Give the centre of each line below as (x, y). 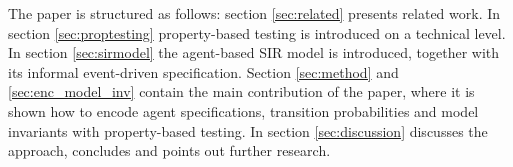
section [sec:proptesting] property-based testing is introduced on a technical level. (257, 32)
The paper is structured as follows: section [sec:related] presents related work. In (254, 13)
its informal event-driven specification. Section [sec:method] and (203, 71)
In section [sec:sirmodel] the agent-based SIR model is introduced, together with (254, 52)
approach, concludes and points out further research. (169, 150)
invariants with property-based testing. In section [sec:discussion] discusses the (248, 130)
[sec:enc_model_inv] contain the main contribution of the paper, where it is (241, 91)
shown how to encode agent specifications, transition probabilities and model (243, 110)
